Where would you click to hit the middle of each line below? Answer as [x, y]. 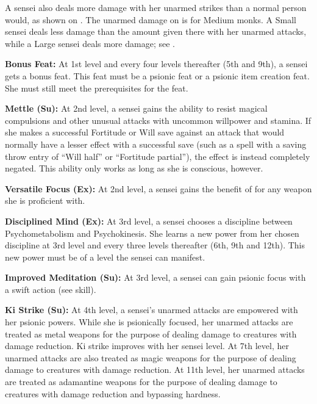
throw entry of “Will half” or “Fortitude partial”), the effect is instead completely [158, 156]
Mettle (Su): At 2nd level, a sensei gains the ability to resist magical [136, 108]
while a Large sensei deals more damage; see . [90, 43]
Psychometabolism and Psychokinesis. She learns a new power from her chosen [152, 233]
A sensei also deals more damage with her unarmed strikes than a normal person [156, 7]
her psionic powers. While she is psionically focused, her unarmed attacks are [149, 322]
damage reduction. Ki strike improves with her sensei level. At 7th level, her [147, 346]
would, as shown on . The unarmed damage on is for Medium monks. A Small [151, 19]
